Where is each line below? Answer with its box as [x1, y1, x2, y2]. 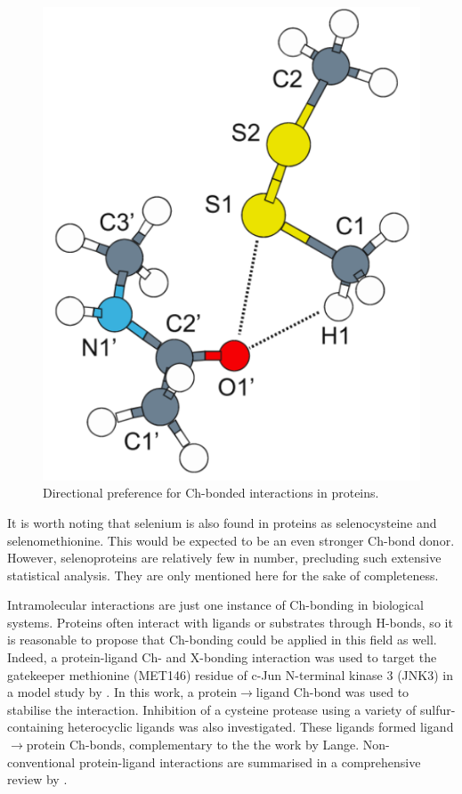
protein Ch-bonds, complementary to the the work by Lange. [26, 735, 360, 754]
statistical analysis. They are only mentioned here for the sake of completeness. [7, 565, 439, 584]
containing [7, 717, 64, 736]
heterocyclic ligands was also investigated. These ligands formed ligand [68, 717, 454, 736]
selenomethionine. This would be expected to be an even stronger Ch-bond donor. [7, 531, 455, 549]
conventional [7, 752, 76, 771]
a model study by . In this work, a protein [7, 683, 238, 701]
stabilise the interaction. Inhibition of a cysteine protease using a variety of [7, 700, 417, 718]
